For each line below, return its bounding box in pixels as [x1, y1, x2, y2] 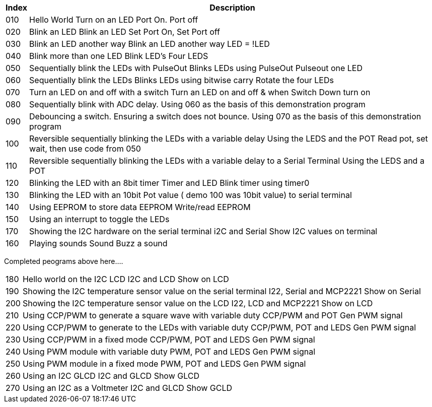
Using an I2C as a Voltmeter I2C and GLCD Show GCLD [22, 383, 233, 393]
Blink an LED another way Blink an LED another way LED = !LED [29, 39, 270, 49]
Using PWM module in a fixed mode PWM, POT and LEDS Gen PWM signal [22, 359, 306, 369]
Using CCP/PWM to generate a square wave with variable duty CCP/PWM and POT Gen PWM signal [22, 310, 403, 320]
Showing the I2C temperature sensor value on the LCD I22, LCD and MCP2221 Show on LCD [22, 298, 373, 308]
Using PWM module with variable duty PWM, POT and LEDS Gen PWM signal [22, 347, 316, 357]
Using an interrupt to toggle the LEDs [29, 214, 170, 224]
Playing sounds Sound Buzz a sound [29, 238, 168, 248]
